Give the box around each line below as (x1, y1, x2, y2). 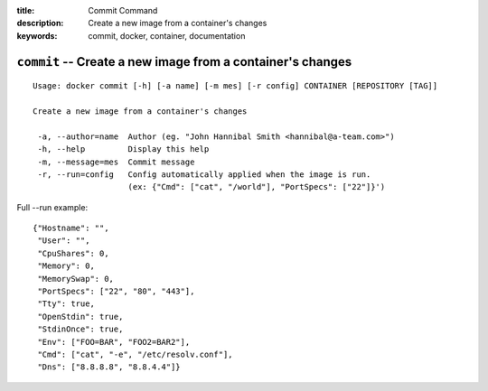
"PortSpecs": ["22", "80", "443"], (37, 286, 195, 297)
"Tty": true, (37, 299, 95, 309)
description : (16, 18, 64, 29)
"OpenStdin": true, (37, 312, 124, 321)
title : (16, 5, 35, 15)
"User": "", (37, 236, 90, 246)
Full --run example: (16, 201, 89, 212)
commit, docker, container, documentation (88, 30, 246, 41)
